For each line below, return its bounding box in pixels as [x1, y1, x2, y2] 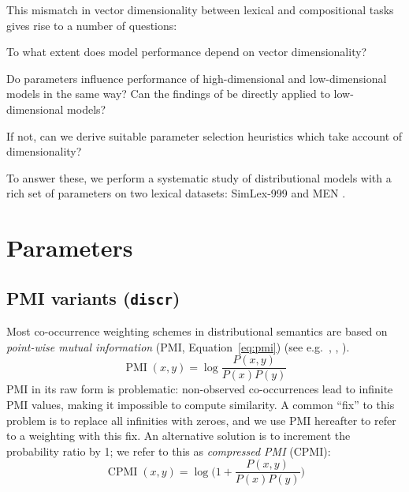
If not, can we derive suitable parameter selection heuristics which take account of [6, 127, 403, 144]
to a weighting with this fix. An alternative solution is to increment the [6, 427, 351, 444]
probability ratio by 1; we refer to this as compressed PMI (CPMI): [6, 442, 331, 459]
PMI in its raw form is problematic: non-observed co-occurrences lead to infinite [6, 381, 393, 397]
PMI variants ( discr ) [6, 285, 180, 310]
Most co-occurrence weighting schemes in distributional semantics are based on [6, 323, 388, 340]
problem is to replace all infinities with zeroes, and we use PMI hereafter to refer [6, 411, 396, 428]
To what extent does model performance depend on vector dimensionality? [6, 43, 367, 60]
